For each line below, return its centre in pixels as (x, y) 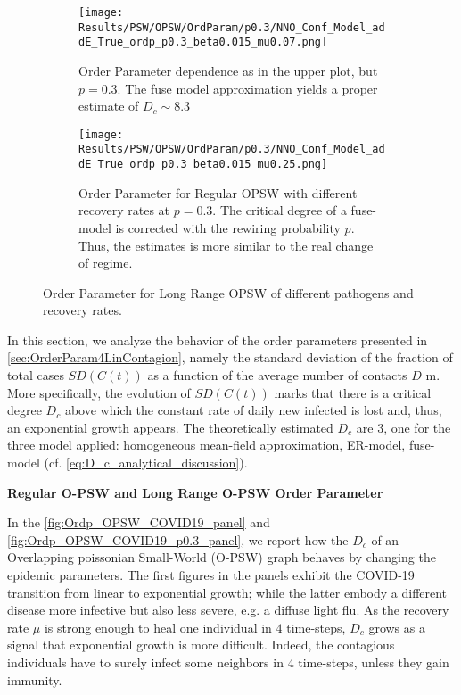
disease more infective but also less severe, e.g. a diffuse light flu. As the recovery (228, 610)
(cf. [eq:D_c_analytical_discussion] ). (146, 463)
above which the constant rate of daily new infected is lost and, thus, (253, 410)
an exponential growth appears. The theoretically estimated (170, 427)
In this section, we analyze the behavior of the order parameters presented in (218, 339)
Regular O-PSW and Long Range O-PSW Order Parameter (195, 492)
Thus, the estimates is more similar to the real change (226, 245)
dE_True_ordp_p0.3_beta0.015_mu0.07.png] (203, 42)
